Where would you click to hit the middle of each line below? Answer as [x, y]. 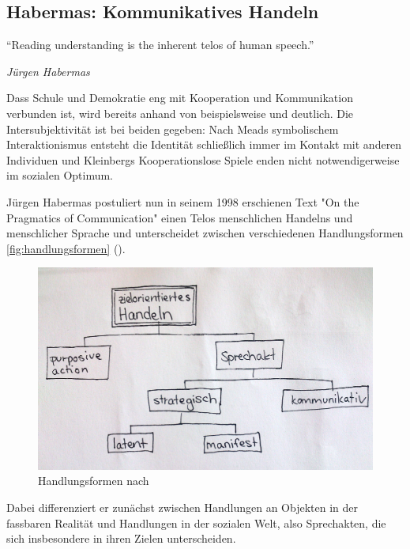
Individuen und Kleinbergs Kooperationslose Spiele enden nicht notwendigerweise [203, 159]
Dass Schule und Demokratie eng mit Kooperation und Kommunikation [180, 98]
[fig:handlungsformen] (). [66, 248]
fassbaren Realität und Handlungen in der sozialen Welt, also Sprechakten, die [196, 522]
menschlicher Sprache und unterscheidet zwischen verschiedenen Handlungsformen [205, 233]
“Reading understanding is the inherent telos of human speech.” [160, 45]
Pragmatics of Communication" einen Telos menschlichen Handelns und [180, 217]
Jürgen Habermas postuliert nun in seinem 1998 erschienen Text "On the [183, 201]
